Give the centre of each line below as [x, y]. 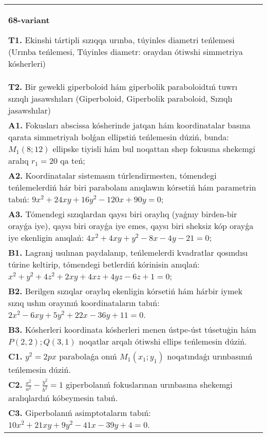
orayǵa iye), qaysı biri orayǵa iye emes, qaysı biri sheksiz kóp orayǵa [131, 226]
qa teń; [73, 160]
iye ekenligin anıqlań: [46, 237]
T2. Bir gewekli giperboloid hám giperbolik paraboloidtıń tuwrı [123, 87]
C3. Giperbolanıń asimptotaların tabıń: [80, 413]
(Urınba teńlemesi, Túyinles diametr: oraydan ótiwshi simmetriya [126, 52]
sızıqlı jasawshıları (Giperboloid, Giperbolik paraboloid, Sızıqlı [120, 98]
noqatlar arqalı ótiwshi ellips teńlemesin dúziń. [163, 341]
